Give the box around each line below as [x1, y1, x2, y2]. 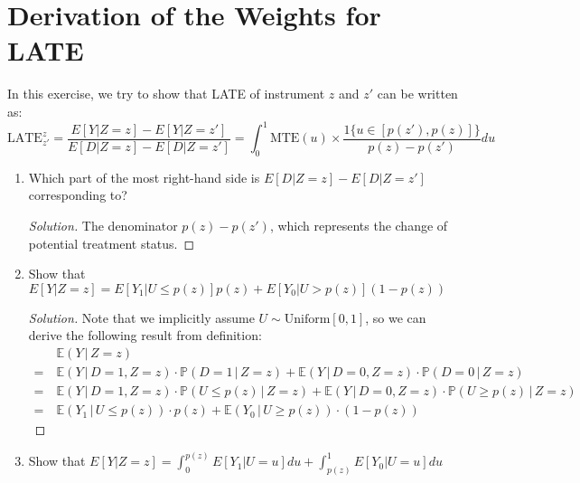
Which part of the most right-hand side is [28, 167, 260, 186]
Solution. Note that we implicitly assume [28, 308, 255, 327]
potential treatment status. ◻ [28, 233, 195, 252]
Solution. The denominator [28, 215, 178, 234]
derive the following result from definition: [28, 326, 262, 345]
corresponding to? [28, 185, 127, 204]
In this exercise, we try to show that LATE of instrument [7, 84, 325, 103]
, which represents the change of [269, 215, 448, 234]
